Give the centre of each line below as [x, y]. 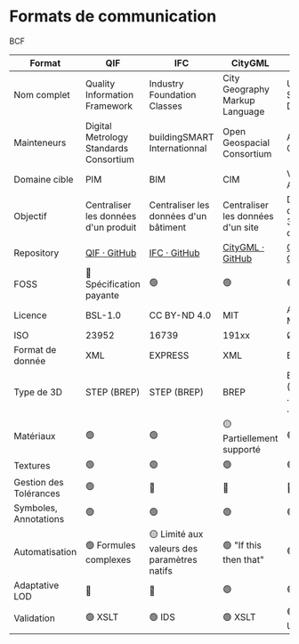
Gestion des [39, 482]
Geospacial [246, 143]
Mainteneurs [40, 143]
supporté [241, 449]
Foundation [173, 94]
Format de [35, 349]
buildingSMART [182, 137]
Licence [30, 315]
